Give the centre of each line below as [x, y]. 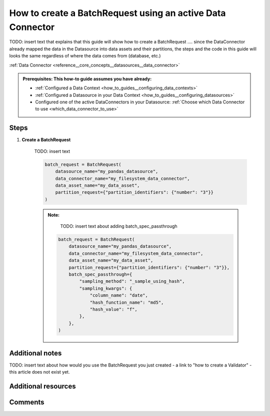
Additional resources [42, 386]
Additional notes [35, 353]
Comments [27, 402]
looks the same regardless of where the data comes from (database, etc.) [85, 56]
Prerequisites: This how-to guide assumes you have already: [87, 79]
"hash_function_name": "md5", [127, 302]
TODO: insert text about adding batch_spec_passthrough [119, 226]
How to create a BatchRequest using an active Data [117, 13]
